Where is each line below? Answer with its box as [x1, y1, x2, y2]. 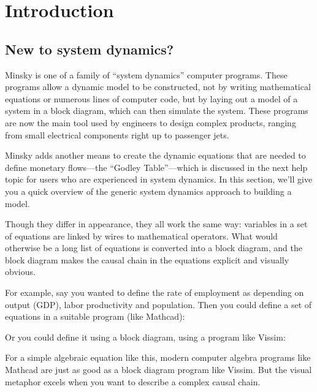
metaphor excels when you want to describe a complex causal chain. [5, 375, 261, 388]
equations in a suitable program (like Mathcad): [5, 310, 185, 323]
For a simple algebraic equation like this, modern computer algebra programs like [5, 351, 311, 364]
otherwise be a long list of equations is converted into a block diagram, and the [5, 241, 302, 254]
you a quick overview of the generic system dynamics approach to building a [5, 184, 292, 197]
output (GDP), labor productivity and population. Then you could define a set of [5, 298, 312, 311]
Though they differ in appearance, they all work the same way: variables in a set [5, 217, 308, 230]
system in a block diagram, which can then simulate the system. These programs [5, 104, 308, 117]
